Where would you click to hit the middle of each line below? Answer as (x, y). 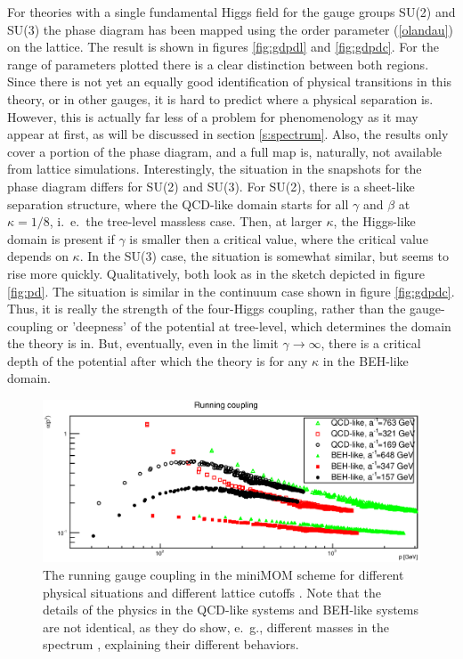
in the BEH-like (366, 360)
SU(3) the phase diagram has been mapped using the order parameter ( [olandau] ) (230, 29)
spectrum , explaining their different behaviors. (171, 644)
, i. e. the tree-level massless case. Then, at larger (186, 221)
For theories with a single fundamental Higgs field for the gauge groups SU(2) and (231, 12)
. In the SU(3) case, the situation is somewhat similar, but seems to (264, 256)
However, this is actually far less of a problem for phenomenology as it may (213, 116)
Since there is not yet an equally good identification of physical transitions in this (230, 81)
